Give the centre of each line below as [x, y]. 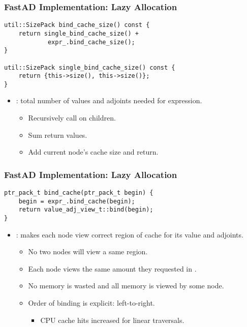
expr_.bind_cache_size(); [91, 42]
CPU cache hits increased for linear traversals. [112, 320]
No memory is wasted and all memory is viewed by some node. [126, 286]
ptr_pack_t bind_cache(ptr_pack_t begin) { [79, 193]
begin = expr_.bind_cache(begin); [77, 201]
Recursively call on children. [72, 118]
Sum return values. [58, 135]
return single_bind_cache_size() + [79, 33]
